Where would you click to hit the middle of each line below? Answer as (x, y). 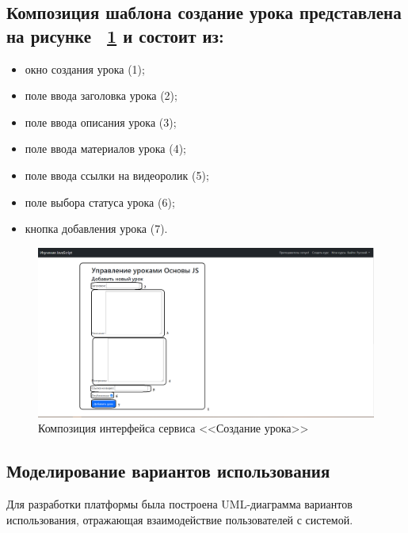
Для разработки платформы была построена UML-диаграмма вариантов (179, 504)
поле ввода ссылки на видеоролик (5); (117, 175)
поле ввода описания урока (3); (101, 122)
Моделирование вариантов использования (168, 471)
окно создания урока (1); (85, 69)
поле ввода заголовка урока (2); (101, 95)
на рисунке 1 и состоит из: (115, 35)
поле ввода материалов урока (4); (105, 148)
